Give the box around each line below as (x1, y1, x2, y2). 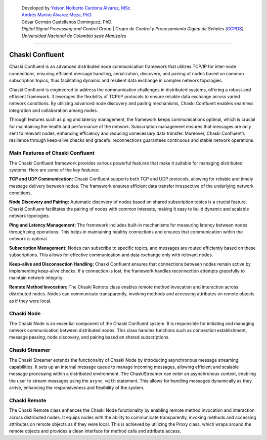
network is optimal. (9, 236, 48, 242)
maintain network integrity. (9, 275, 64, 281)
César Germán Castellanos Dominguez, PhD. (21, 19, 113, 25)
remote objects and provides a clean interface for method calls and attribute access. (9, 428, 181, 434)
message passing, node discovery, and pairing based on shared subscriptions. (9, 334, 170, 340)
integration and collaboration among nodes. (9, 107, 98, 113)
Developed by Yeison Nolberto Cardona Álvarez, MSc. (21, 5, 132, 11)
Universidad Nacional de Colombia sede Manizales (21, 33, 127, 39)
